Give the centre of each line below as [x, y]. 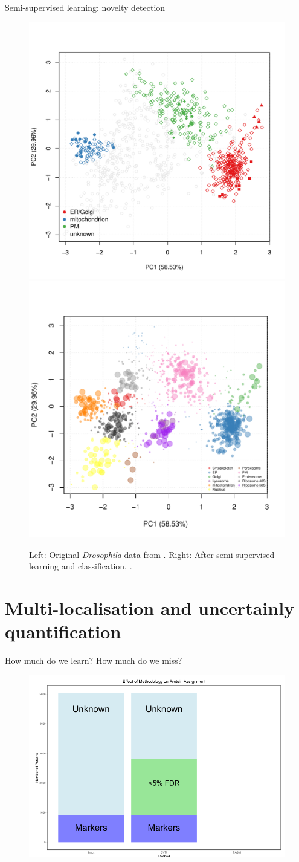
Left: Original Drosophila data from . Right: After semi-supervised [152, 554]
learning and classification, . [81, 566]
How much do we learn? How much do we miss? [94, 660]
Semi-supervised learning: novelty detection [85, 7]
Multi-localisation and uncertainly [150, 608]
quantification [63, 631]
